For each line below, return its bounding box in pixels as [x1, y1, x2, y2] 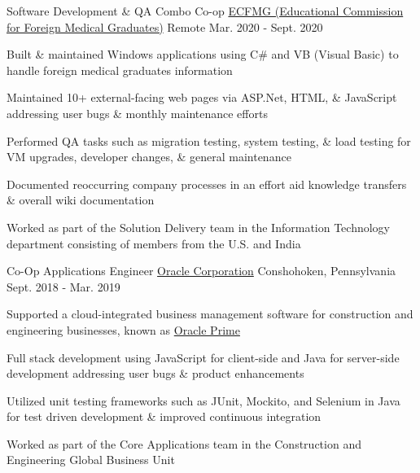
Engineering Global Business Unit [7, 451, 175, 468]
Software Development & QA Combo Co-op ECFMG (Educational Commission [7, 2, 404, 19]
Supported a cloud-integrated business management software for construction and [7, 305, 413, 322]
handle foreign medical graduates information [7, 61, 233, 78]
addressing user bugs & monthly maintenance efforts [7, 104, 268, 121]
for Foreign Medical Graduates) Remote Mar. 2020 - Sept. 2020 [7, 18, 323, 35]
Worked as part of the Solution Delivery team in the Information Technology [7, 218, 391, 235]
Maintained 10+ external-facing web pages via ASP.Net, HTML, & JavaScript [7, 89, 397, 106]
